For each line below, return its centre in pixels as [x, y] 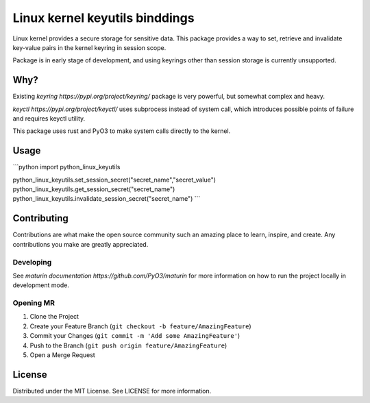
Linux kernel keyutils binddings [103, 18]
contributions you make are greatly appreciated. [81, 244]
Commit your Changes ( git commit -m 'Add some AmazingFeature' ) [135, 336]
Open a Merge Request [62, 355]
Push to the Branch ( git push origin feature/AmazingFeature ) [128, 345]
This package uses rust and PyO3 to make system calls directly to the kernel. [122, 131]
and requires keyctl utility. [49, 119]
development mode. [41, 285]
